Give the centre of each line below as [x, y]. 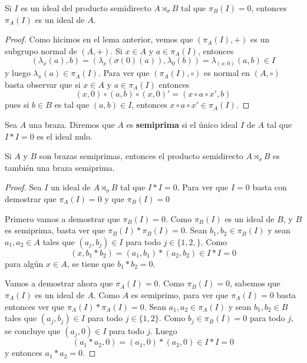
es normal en [227, 73]
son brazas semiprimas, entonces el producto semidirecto [141, 156]
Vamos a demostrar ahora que [59, 283]
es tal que [72, 105]
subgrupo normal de [41, 50]
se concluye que [33, 331]
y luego [18, 73]
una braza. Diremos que [72, 125]
